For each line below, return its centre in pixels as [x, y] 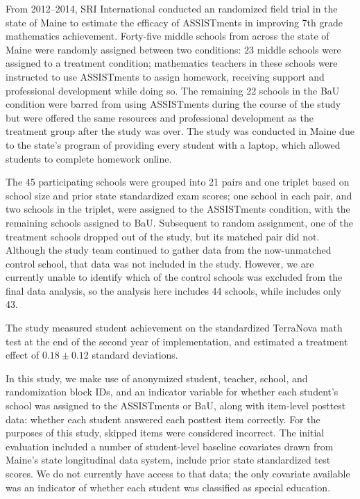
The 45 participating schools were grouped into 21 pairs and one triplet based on [178, 182]
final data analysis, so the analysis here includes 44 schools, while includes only [174, 290]
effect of [23, 355]
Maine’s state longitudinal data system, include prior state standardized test [168, 460]
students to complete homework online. [89, 158]
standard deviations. [135, 355]
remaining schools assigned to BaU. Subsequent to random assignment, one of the [179, 222]
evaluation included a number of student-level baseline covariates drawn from [170, 446]
